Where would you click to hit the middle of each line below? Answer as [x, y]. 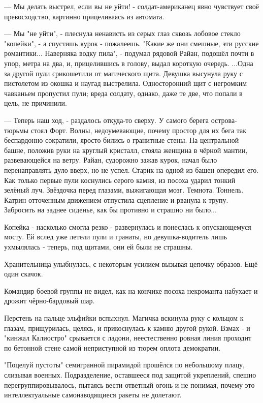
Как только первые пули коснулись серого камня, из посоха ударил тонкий [120, 180]
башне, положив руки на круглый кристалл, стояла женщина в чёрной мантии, [126, 150]
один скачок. [24, 274]
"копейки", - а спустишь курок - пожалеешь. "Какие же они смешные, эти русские [131, 43]
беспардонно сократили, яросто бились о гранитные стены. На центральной [122, 140]
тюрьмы [17, 130]
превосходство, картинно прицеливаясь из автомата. [84, 16]
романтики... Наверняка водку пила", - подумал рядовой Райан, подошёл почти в [129, 53]
